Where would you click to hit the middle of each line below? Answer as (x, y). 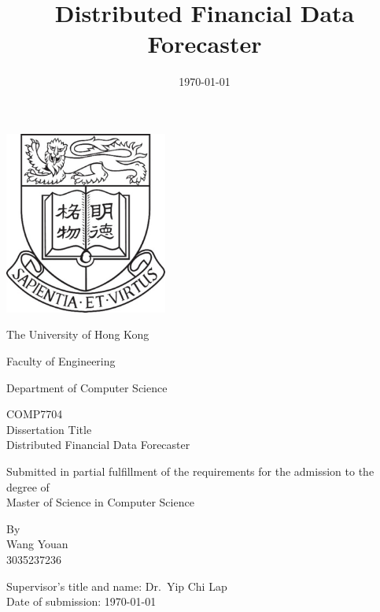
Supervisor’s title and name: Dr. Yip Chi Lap (117, 586)
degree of (28, 486)
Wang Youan (37, 544)
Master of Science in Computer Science (100, 502)
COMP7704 (35, 414)
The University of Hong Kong (78, 334)
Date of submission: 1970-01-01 (81, 601)
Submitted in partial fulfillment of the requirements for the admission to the (190, 471)
